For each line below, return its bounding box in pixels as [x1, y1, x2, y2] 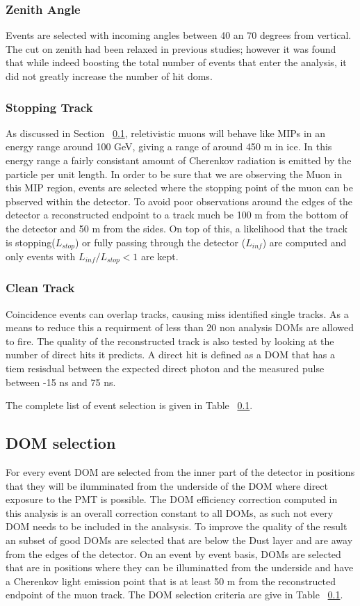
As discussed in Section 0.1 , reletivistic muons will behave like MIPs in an [6, 125, 326, 140]
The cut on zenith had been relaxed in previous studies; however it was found [6, 41, 336, 56]
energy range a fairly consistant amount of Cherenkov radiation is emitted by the [6, 153, 352, 167]
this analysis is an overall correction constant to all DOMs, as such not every [6, 505, 334, 520]
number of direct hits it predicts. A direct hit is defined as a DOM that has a [6, 347, 336, 362]
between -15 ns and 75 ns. [6, 374, 116, 389]
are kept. [141, 249, 179, 264]
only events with [6, 249, 76, 264]
